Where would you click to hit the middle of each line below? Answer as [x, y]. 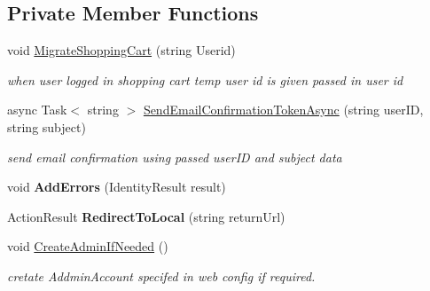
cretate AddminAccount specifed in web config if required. [161, 275]
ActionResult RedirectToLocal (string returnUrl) [146, 216]
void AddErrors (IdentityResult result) [117, 187]
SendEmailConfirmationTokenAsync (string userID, [283, 110]
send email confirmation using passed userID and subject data [175, 157]
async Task [37, 110]
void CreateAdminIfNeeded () [88, 246]
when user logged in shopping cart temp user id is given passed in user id [205, 79]
